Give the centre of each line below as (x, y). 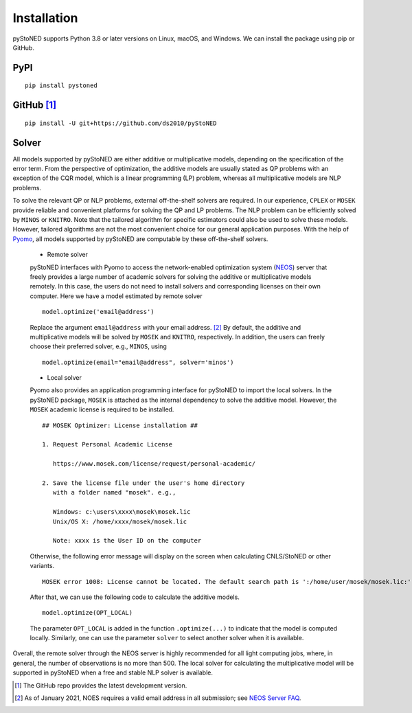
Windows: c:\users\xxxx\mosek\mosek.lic (122, 512)
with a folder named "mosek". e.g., (114, 493)
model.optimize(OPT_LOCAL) (88, 613)
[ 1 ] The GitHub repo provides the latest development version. (101, 685)
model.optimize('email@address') (98, 312)
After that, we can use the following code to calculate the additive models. (135, 597)
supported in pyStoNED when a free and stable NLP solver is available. (113, 672)
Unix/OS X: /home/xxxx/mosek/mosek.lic (120, 521)
